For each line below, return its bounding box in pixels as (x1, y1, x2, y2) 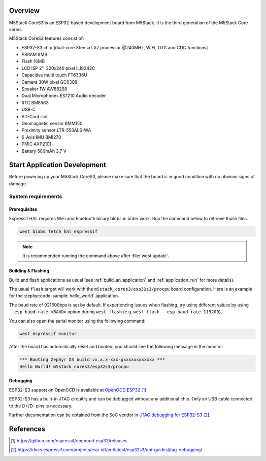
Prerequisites (9, 206, 37, 212)
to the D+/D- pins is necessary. (9, 403, 72, 409)
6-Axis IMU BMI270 (21, 134, 62, 140)
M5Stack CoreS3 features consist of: (9, 35, 84, 41)
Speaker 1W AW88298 (21, 86, 67, 92)
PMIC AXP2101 (21, 141, 52, 147)
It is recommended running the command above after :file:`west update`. (22, 253, 169, 259)
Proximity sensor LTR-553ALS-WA (21, 127, 91, 133)
